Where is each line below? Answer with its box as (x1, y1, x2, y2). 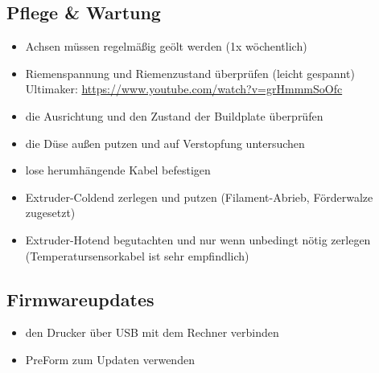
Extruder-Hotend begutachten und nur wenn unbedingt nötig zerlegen (25, 231, 371, 248)
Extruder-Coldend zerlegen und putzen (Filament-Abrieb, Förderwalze (25, 188, 373, 205)
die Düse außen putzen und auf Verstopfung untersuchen (25, 134, 305, 151)
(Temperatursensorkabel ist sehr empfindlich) (25, 247, 249, 264)
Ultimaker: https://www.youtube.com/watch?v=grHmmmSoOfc (25, 80, 343, 97)
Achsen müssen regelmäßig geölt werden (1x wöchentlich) (25, 38, 307, 55)
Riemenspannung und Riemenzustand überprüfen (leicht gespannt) (25, 64, 355, 81)
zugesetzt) (25, 204, 76, 221)
